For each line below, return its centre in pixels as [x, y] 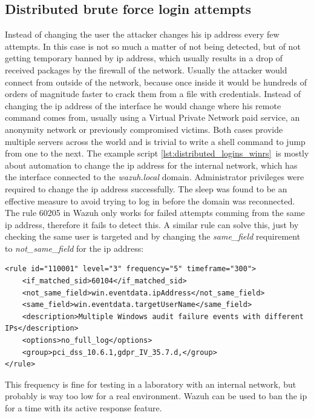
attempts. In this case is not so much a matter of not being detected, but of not [153, 46]
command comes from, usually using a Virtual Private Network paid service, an [152, 117]
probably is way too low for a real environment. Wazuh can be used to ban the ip [156, 396]
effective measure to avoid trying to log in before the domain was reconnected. [150, 201]
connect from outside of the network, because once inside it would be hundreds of [156, 82]
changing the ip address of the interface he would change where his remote [143, 105]
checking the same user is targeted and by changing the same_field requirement [153, 236]
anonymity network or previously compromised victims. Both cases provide [144, 129]
